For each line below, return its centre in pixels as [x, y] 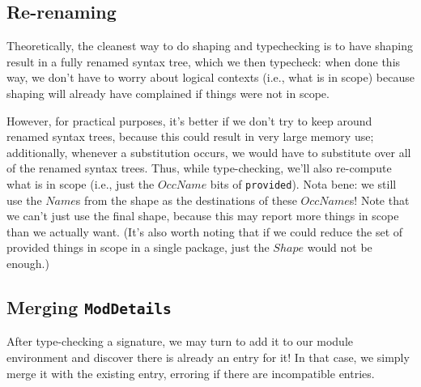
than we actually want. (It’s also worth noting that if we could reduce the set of [205, 231]
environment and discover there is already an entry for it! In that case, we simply [208, 357]
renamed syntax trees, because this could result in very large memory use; [190, 136]
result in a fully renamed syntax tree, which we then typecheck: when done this [204, 61]
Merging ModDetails [89, 306]
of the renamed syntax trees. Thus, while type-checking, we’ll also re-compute [199, 168]
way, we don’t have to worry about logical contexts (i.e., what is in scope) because [210, 77]
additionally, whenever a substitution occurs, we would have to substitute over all [209, 152]
